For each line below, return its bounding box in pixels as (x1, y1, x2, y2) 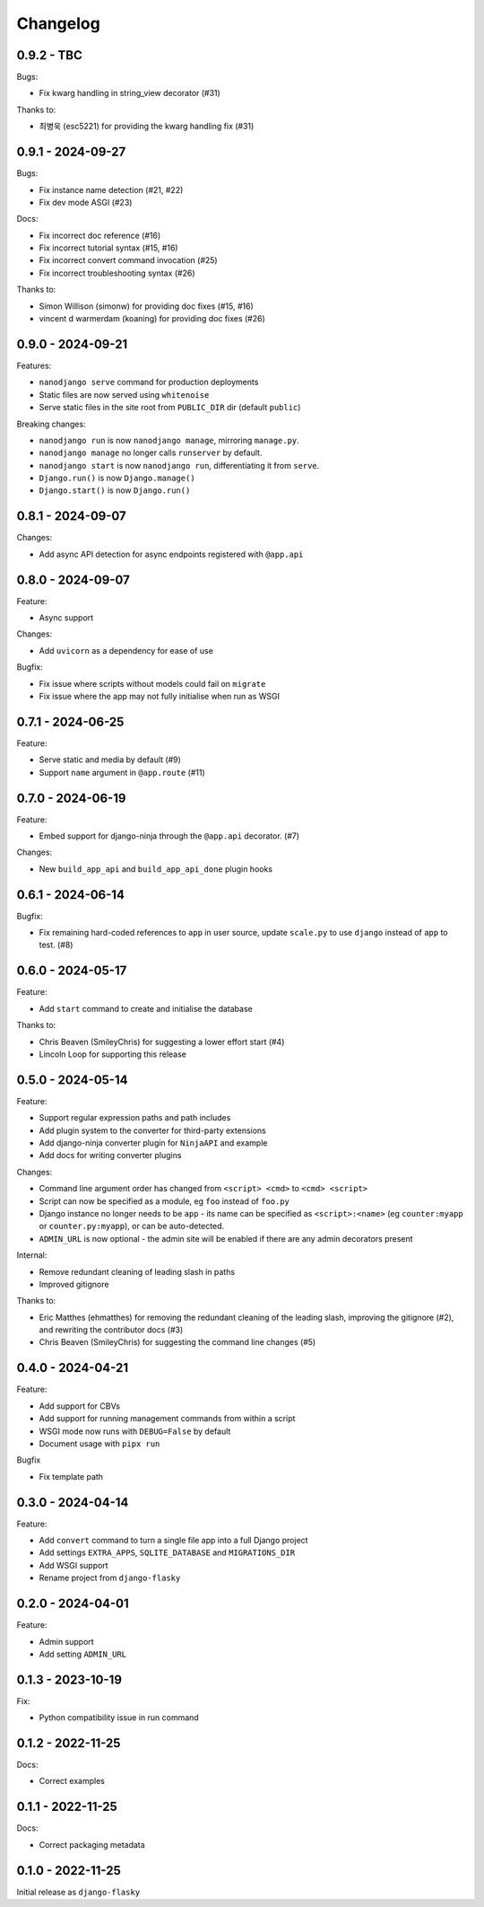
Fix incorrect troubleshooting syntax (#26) (39, 268, 196, 278)
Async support (39, 612, 94, 623)
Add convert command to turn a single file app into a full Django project (39, 1535, 308, 1546)
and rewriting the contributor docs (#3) (39, 1324, 184, 1335)
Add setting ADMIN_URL (39, 1648, 127, 1659)
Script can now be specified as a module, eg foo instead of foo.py (39, 1195, 290, 1207)
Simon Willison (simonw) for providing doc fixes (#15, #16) (39, 301, 255, 312)
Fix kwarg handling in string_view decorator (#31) (39, 88, 221, 99)
